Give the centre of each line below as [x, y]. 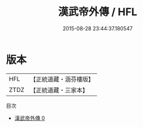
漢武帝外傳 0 [30, 118]
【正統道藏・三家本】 [59, 90]
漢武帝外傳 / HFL [98, 12]
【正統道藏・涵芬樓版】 [62, 79]
